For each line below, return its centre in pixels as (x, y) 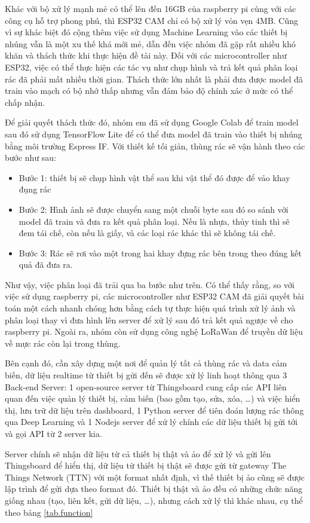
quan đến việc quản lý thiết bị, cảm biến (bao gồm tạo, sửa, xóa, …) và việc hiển (153, 398)
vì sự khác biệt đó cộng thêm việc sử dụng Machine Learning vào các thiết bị (146, 32)
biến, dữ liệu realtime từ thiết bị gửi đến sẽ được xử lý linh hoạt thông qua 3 (146, 375)
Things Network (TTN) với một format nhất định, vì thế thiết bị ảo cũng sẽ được (155, 477)
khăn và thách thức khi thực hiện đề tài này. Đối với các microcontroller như (146, 55)
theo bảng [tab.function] (49, 512)
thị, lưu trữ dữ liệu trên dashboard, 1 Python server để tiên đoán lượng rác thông (154, 410)
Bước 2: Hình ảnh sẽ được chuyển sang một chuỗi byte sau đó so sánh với (154, 209)
